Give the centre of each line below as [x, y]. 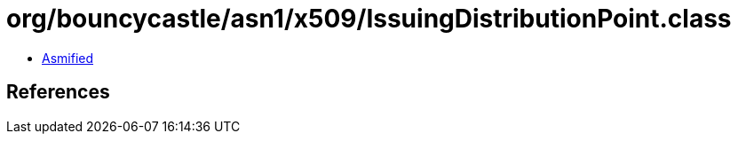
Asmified [68, 58]
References [58, 92]
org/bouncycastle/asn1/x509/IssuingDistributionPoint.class [369, 19]
